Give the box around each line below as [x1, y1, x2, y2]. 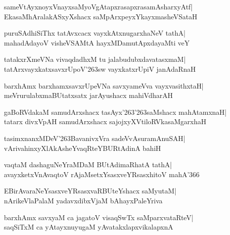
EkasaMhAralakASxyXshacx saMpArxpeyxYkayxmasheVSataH [4, 11, 197, 21]
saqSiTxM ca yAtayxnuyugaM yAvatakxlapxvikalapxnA [4, 222, 173, 232]
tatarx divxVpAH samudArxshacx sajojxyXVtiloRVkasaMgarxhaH [4, 116, 207, 127]
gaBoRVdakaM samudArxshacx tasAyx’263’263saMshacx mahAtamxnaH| [4, 106, 227, 117]
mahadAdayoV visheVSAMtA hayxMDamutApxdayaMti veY [4, 37, 190, 47]
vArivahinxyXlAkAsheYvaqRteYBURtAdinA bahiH [4, 142, 161, 153]
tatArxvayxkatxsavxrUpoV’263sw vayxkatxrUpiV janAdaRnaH [4, 63, 196, 74]
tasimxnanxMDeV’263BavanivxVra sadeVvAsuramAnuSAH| [4, 133, 185, 143]
